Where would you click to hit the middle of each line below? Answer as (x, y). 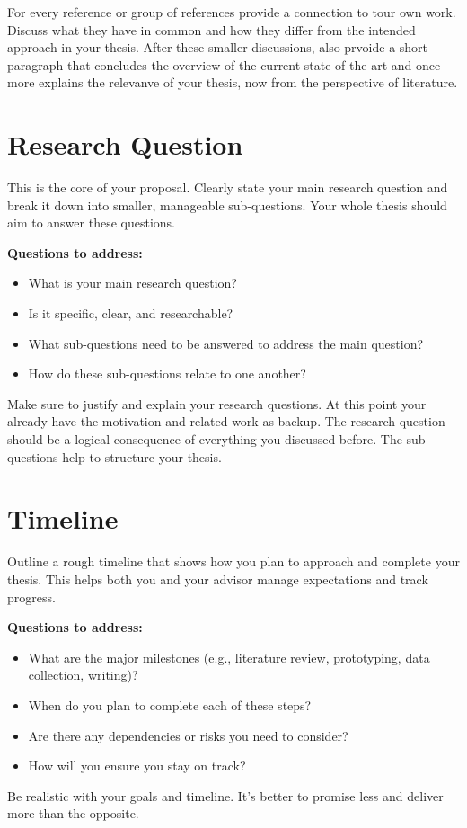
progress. (31, 597)
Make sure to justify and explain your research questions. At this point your (217, 403)
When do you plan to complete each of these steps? (170, 704)
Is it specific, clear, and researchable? (131, 313)
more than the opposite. (73, 813)
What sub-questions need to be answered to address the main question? (226, 343)
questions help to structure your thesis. (115, 456)
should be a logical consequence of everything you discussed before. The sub (216, 439)
